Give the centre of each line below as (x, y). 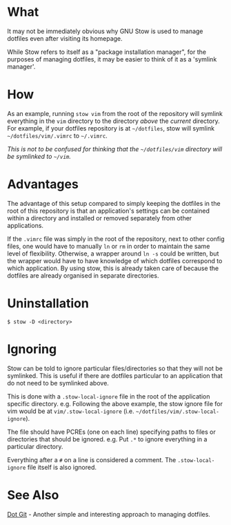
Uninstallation (48, 303)
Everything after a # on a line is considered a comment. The (92, 459)
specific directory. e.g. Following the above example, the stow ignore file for (115, 403)
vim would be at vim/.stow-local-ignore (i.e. (71, 411)
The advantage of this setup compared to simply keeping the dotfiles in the (114, 203)
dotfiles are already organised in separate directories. (83, 275)
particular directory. (35, 446)
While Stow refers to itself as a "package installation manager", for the (107, 52)
